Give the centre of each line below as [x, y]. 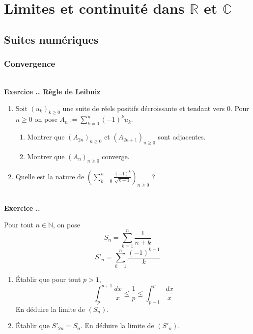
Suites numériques [51, 39]
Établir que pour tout [48, 279]
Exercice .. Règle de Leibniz [52, 91]
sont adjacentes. [182, 137]
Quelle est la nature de [50, 176]
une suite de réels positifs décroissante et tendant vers [144, 108]
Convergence [30, 64]
